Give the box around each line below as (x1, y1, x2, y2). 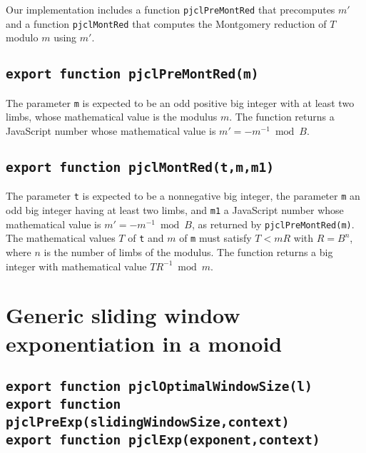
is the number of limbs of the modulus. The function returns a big (44, 244, 333, 259)
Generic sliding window (6, 300, 240, 330)
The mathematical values (6, 230, 116, 245)
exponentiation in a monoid (6, 328, 283, 357)
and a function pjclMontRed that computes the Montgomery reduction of (6, 16, 327, 31)
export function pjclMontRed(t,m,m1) (6, 159, 274, 175)
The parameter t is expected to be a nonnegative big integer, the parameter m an (6, 188, 360, 203)
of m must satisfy (179, 230, 252, 245)
